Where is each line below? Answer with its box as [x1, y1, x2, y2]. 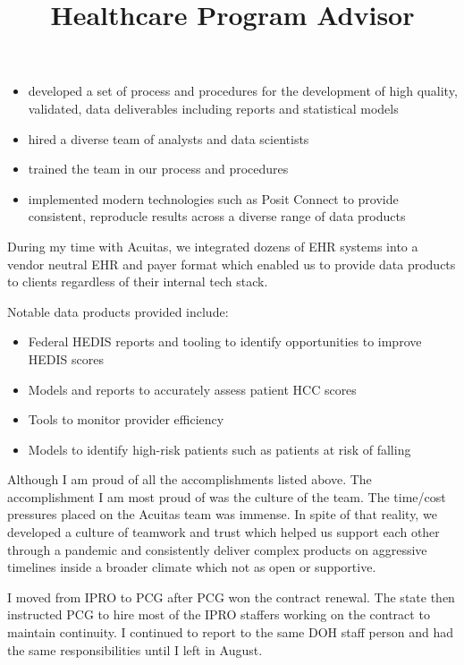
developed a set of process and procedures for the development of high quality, [28, 81, 458, 100]
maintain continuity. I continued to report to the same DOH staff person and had [7, 623, 454, 642]
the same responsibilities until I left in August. [7, 640, 263, 659]
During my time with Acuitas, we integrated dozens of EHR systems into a [7, 236, 418, 255]
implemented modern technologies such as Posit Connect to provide [28, 189, 399, 208]
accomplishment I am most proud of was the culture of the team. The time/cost [7, 487, 446, 506]
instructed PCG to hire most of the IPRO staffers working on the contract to [7, 605, 430, 624]
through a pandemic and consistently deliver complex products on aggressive [7, 540, 427, 558]
